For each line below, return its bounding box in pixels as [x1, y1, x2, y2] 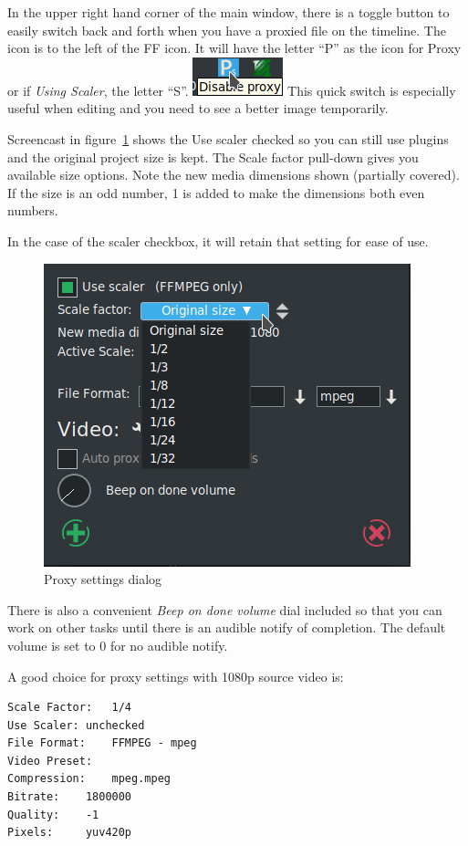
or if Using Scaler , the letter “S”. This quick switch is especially [7, 80, 456, 99]
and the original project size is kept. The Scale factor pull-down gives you [7, 147, 419, 166]
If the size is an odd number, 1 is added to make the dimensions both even [7, 183, 425, 202]
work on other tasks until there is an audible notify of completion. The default [7, 618, 446, 637]
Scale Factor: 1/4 [7, 701, 132, 715]
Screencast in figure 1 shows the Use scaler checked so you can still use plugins [7, 129, 449, 148]
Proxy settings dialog [44, 569, 162, 589]
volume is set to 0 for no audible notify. [7, 635, 228, 654]
